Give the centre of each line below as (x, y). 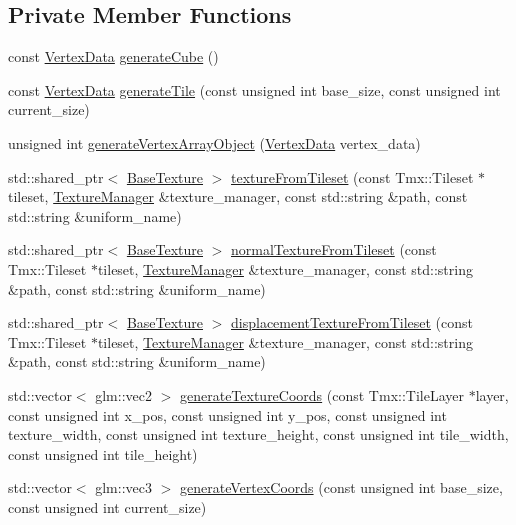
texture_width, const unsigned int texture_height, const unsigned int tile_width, (258, 434)
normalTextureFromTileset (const (334, 249)
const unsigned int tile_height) (103, 453)
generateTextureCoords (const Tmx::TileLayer (321, 394)
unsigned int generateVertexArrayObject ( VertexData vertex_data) (214, 142)
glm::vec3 (123, 487)
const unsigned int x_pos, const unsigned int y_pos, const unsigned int (227, 414)
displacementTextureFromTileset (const (352, 322)
